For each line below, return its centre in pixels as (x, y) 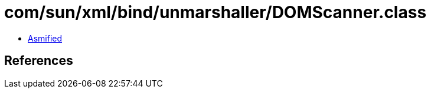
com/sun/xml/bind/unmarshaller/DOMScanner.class (215, 12)
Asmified (45, 38)
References (39, 61)
